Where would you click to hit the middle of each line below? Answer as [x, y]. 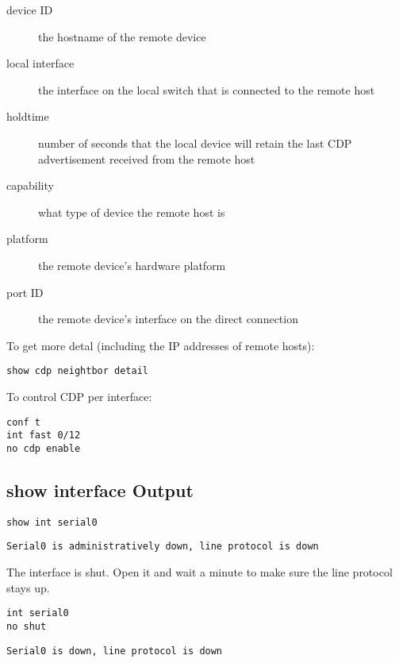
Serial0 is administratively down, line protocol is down [163, 547]
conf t [23, 422]
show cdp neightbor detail [77, 371]
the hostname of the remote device [122, 36]
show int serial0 [52, 522]
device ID [30, 10]
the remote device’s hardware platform [132, 265]
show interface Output [100, 490]
